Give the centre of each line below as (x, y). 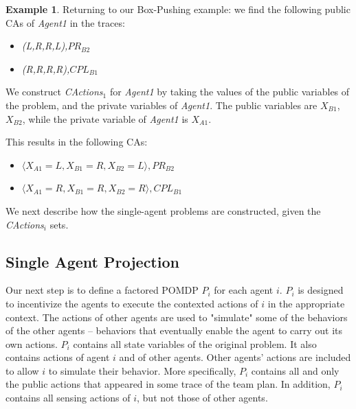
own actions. (32, 343)
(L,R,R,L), (45, 46)
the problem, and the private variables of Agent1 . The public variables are (162, 105)
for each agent (244, 290)
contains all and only (295, 370)
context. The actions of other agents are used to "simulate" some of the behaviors (177, 317)
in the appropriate (306, 303)
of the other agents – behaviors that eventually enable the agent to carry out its (174, 330)
